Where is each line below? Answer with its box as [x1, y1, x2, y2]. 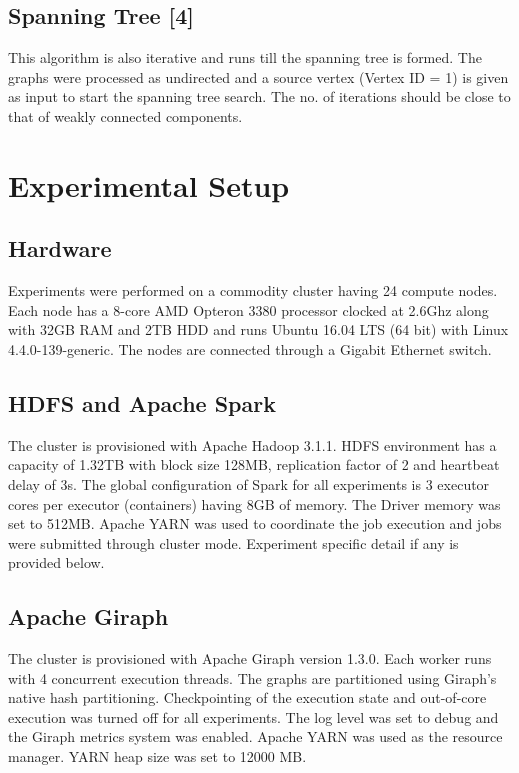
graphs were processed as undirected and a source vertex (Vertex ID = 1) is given [8, 66, 509, 87]
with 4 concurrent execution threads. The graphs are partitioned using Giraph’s [8, 667, 497, 688]
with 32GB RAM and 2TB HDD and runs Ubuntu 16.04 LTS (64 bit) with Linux [8, 319, 509, 340]
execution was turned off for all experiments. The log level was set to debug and [8, 706, 499, 727]
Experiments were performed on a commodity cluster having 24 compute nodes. [8, 280, 498, 301]
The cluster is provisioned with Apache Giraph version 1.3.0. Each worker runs [8, 648, 492, 669]
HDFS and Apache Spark [8, 387, 276, 418]
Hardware [8, 233, 112, 264]
